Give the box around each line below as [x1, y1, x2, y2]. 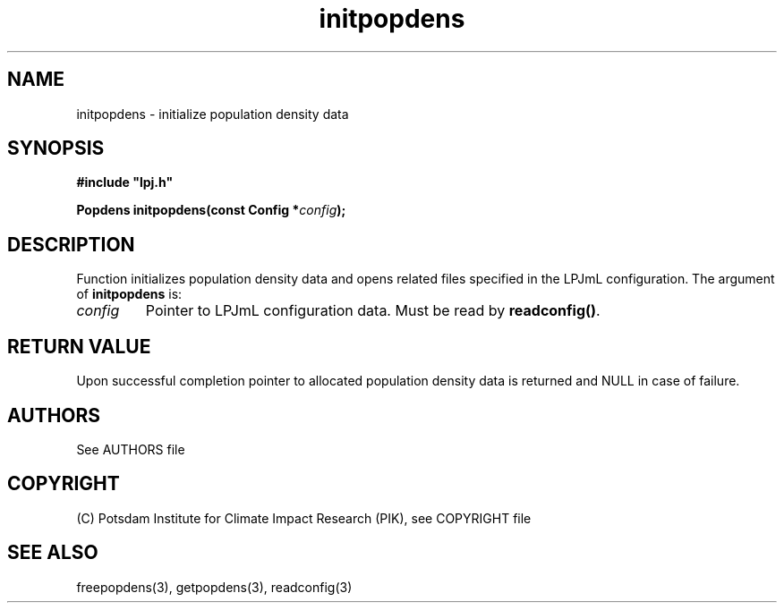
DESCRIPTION [7, 233, 135, 256]
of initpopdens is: [76, 286, 183, 302]
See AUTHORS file [76, 441, 185, 457]
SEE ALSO [7, 541, 98, 564]
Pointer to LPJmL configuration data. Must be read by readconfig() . [145, 301, 601, 320]
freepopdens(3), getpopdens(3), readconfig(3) [76, 579, 353, 595]
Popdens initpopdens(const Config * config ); [76, 202, 346, 218]
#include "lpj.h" [76, 174, 174, 191]
